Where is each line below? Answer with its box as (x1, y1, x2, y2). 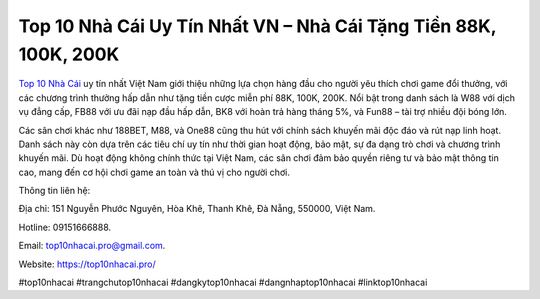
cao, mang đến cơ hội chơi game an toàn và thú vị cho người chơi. (18, 166, 290, 178)
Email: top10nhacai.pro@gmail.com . (18, 240, 166, 252)
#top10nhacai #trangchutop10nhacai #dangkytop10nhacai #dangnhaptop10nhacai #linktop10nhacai (18, 276, 428, 289)
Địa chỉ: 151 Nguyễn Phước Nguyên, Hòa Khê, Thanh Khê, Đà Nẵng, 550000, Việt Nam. (18, 203, 376, 215)
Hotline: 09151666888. (18, 221, 112, 233)
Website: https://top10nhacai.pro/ (18, 258, 157, 270)
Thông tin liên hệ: (18, 185, 91, 197)
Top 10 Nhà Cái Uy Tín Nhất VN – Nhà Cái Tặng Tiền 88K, (18, 15, 497, 37)
